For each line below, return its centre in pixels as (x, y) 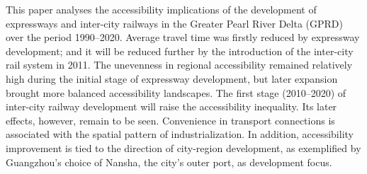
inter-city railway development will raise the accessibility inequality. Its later (171, 106)
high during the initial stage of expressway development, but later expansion (172, 78)
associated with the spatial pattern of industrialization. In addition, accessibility (180, 134)
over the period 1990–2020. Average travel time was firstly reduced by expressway (183, 37)
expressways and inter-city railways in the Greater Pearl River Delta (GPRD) (174, 23)
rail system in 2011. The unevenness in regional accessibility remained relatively (179, 65)
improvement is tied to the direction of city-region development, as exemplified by (183, 147)
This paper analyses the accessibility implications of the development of (161, 9)
